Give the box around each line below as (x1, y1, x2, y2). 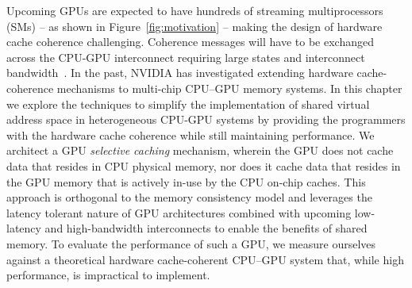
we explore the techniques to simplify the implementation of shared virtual (6, 95, 370, 112)
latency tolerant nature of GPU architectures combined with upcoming (6, 204, 352, 221)
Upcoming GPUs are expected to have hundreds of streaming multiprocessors (6, 2, 383, 18)
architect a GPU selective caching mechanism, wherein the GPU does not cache (6, 142, 394, 159)
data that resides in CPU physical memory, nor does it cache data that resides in (6, 157, 401, 174)
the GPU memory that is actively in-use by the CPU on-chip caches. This (6, 173, 366, 190)
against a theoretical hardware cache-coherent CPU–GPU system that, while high (6, 251, 404, 267)
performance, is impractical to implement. (6, 267, 210, 283)
